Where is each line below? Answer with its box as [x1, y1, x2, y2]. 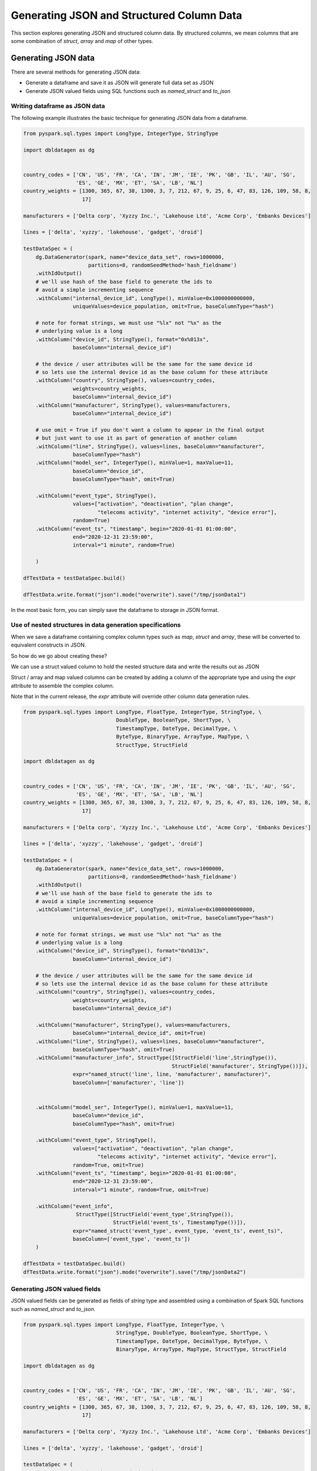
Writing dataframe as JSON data [11, 102, 105, 110]
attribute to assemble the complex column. [11, 682, 114, 689]
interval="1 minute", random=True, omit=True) [72, 1186, 210, 1193]
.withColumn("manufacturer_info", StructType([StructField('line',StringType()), [35, 1054, 277, 1061]
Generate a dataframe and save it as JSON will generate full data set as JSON [25, 79, 214, 86]
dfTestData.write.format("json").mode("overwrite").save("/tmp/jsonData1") [23, 591, 247, 598]
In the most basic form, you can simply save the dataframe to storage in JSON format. [11, 606, 220, 613]
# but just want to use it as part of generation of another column [35, 435, 237, 441]
